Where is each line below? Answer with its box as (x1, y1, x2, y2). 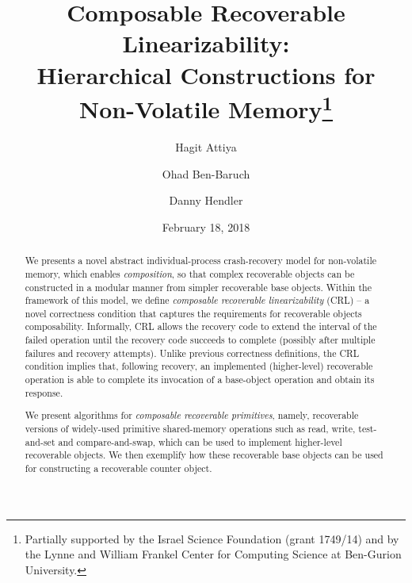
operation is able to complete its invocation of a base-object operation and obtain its (25, 373, 375, 386)
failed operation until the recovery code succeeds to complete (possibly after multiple (25, 333, 376, 347)
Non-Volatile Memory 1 (78, 89, 334, 125)
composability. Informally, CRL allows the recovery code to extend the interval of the (25, 320, 377, 333)
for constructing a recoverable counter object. (25, 461, 212, 474)
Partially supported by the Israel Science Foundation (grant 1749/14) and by (25, 530, 399, 547)
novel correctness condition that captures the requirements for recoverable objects (25, 306, 362, 320)
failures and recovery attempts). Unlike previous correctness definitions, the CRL (25, 346, 360, 359)
